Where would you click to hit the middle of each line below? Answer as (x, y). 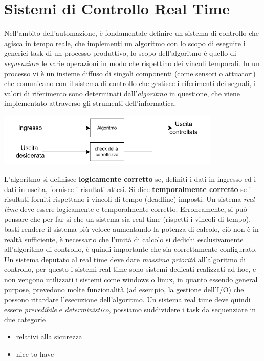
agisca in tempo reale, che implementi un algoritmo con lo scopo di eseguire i (125, 43)
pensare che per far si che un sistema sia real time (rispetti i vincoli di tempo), (128, 219)
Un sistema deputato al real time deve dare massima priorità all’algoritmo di (125, 259)
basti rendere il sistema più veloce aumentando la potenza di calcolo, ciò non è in (131, 229)
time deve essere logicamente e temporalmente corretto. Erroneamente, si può (126, 209)
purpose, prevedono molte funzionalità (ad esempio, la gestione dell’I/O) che (124, 289)
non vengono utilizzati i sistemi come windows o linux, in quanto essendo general (131, 279)
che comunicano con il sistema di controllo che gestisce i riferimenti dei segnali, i (130, 83)
